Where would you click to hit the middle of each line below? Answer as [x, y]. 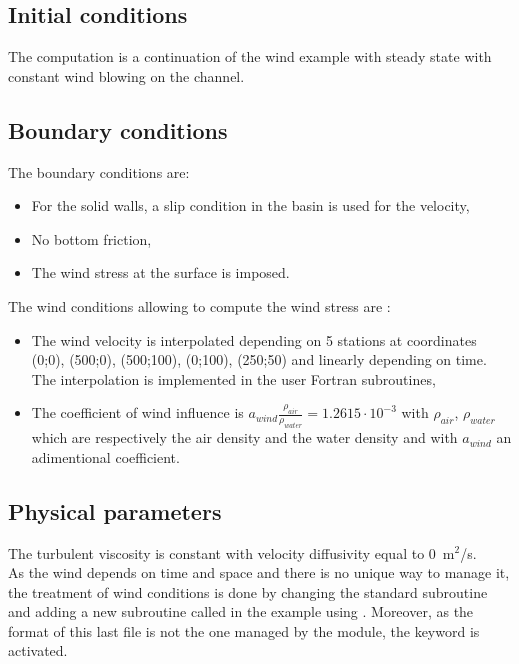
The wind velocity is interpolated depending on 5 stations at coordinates [254, 339]
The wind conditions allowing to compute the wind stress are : [199, 305]
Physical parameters [115, 510]
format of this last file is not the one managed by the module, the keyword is [244, 630]
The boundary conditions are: [99, 171]
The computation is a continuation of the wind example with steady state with [250, 56]
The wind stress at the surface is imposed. [160, 272]
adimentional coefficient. [105, 456]
